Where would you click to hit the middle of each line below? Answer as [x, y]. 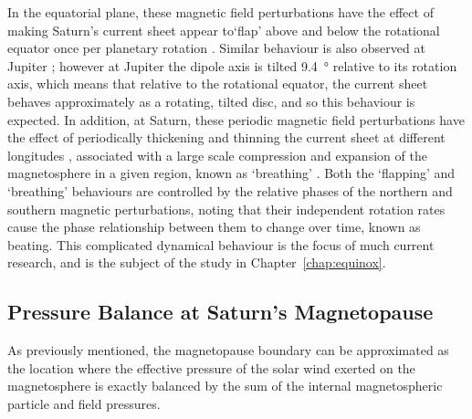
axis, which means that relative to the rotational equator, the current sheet [218, 84]
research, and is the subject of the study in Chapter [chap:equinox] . [197, 262]
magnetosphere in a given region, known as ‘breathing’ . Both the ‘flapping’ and [231, 173]
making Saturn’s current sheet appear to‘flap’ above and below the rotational [224, 30]
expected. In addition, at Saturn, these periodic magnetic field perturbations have [236, 119]
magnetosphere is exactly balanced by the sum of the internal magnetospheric [225, 386]
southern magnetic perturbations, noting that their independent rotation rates [226, 209]
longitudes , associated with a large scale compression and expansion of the [217, 155]
